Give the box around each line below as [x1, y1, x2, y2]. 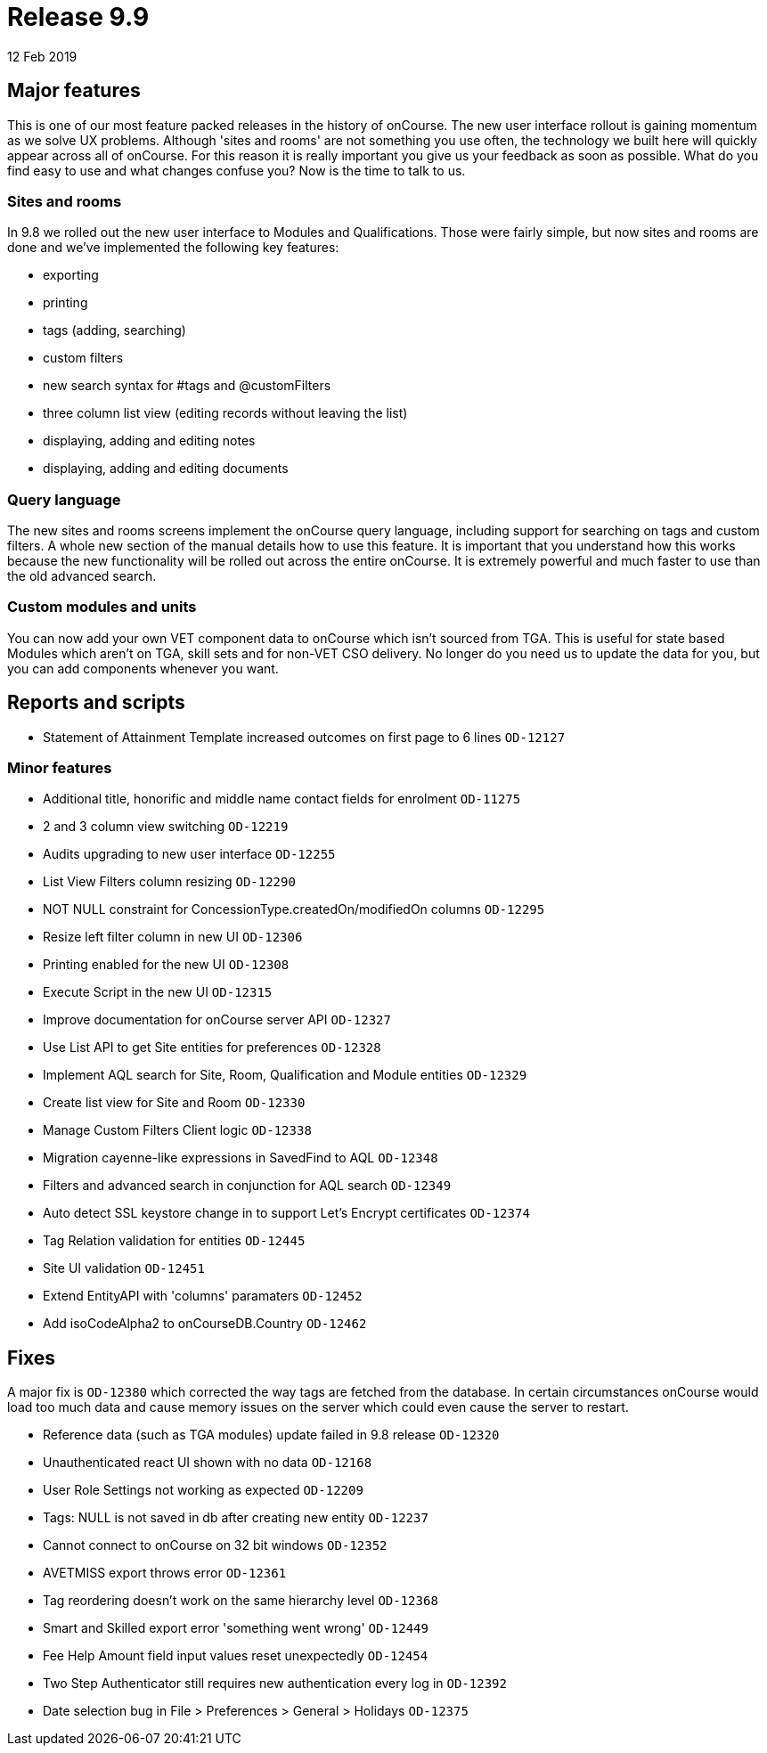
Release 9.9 [7, 2, 150, 32]
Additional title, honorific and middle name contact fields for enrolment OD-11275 [43, 791, 521, 807]
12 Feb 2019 [7, 48, 78, 64]
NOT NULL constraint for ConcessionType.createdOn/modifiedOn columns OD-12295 [43, 901, 545, 917]
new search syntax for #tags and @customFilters [43, 378, 331, 394]
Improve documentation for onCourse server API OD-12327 [43, 1012, 391, 1028]
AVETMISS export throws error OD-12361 [43, 1565, 287, 1581]
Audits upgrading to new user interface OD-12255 [43, 846, 336, 862]
